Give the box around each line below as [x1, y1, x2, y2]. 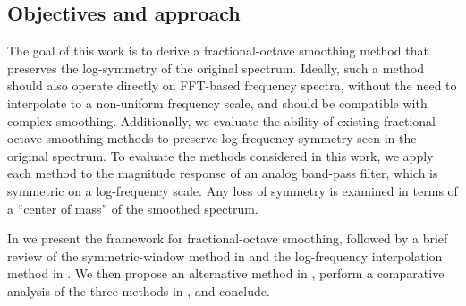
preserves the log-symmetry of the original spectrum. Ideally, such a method [7, 58, 425, 77]
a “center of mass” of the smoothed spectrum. [7, 199, 258, 217]
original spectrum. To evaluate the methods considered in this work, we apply [7, 146, 434, 165]
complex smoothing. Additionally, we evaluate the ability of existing [7, 111, 380, 130]
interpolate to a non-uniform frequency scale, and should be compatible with [7, 93, 428, 112]
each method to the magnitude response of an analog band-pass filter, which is [7, 164, 438, 183]
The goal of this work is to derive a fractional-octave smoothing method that [7, 41, 428, 60]
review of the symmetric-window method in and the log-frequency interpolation [7, 246, 443, 265]
